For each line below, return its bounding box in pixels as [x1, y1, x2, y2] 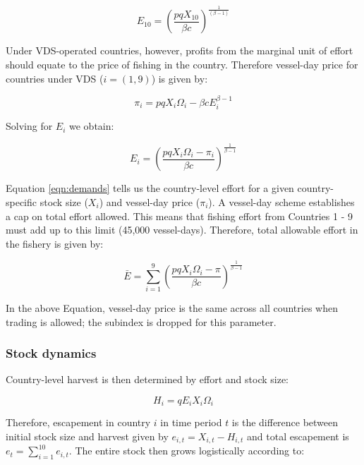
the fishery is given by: [6, 236, 104, 250]
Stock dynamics [6, 344, 97, 362]
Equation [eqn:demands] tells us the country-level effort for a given [6, 181, 294, 195]
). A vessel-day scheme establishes [208, 194, 355, 209]
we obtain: [69, 119, 114, 133]
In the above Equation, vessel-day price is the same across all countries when [6, 300, 338, 315]
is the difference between [231, 415, 339, 430]
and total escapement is [247, 429, 349, 444]
